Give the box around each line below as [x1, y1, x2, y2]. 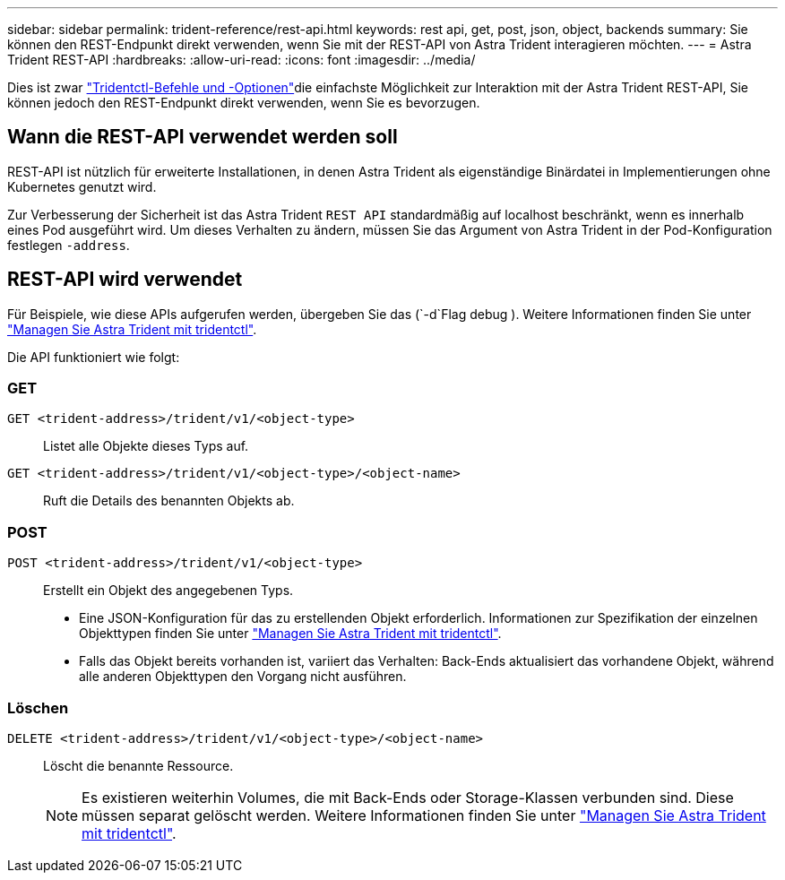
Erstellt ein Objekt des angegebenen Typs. [43, 582, 294, 599]
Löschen [7, 698, 69, 717]
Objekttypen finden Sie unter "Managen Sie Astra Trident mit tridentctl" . [79, 625, 502, 642]
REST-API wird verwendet [7, 268, 243, 291]
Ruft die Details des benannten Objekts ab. [43, 493, 295, 509]
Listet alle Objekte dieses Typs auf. [43, 438, 249, 454]
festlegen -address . [7, 237, 130, 253]
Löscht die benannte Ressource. [43, 757, 234, 773]
